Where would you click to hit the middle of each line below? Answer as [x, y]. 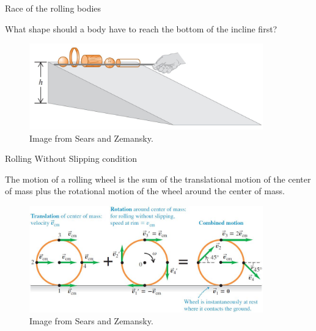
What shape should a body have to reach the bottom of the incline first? [141, 28]
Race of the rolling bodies [53, 8]
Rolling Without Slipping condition [71, 158]
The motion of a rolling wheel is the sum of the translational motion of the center [158, 179]
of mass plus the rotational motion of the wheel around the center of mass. [145, 191]
